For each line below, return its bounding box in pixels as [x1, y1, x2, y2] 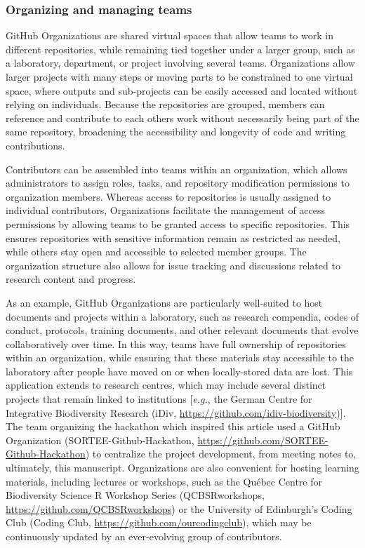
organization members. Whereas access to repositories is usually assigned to [6, 189, 331, 203]
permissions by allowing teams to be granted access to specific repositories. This [6, 216, 350, 231]
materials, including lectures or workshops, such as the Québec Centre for [6, 474, 323, 488]
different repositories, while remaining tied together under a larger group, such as [6, 41, 355, 56]
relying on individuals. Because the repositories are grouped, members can [6, 97, 325, 112]
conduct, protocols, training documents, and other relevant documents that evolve [6, 323, 359, 338]
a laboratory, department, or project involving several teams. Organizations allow [6, 55, 355, 70]
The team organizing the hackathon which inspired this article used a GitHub [6, 419, 340, 434]
